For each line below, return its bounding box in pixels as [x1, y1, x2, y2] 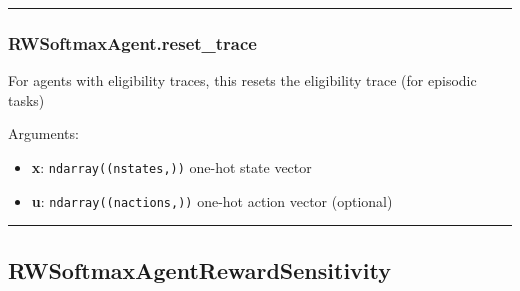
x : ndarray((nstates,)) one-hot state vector [31, 157, 312, 177]
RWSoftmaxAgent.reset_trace [8, 30, 257, 55]
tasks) [8, 89, 45, 110]
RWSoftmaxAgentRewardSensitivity [8, 254, 391, 285]
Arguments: [8, 123, 79, 144]
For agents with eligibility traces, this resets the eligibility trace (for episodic [8, 70, 477, 91]
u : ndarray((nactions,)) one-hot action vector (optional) [31, 190, 393, 211]
